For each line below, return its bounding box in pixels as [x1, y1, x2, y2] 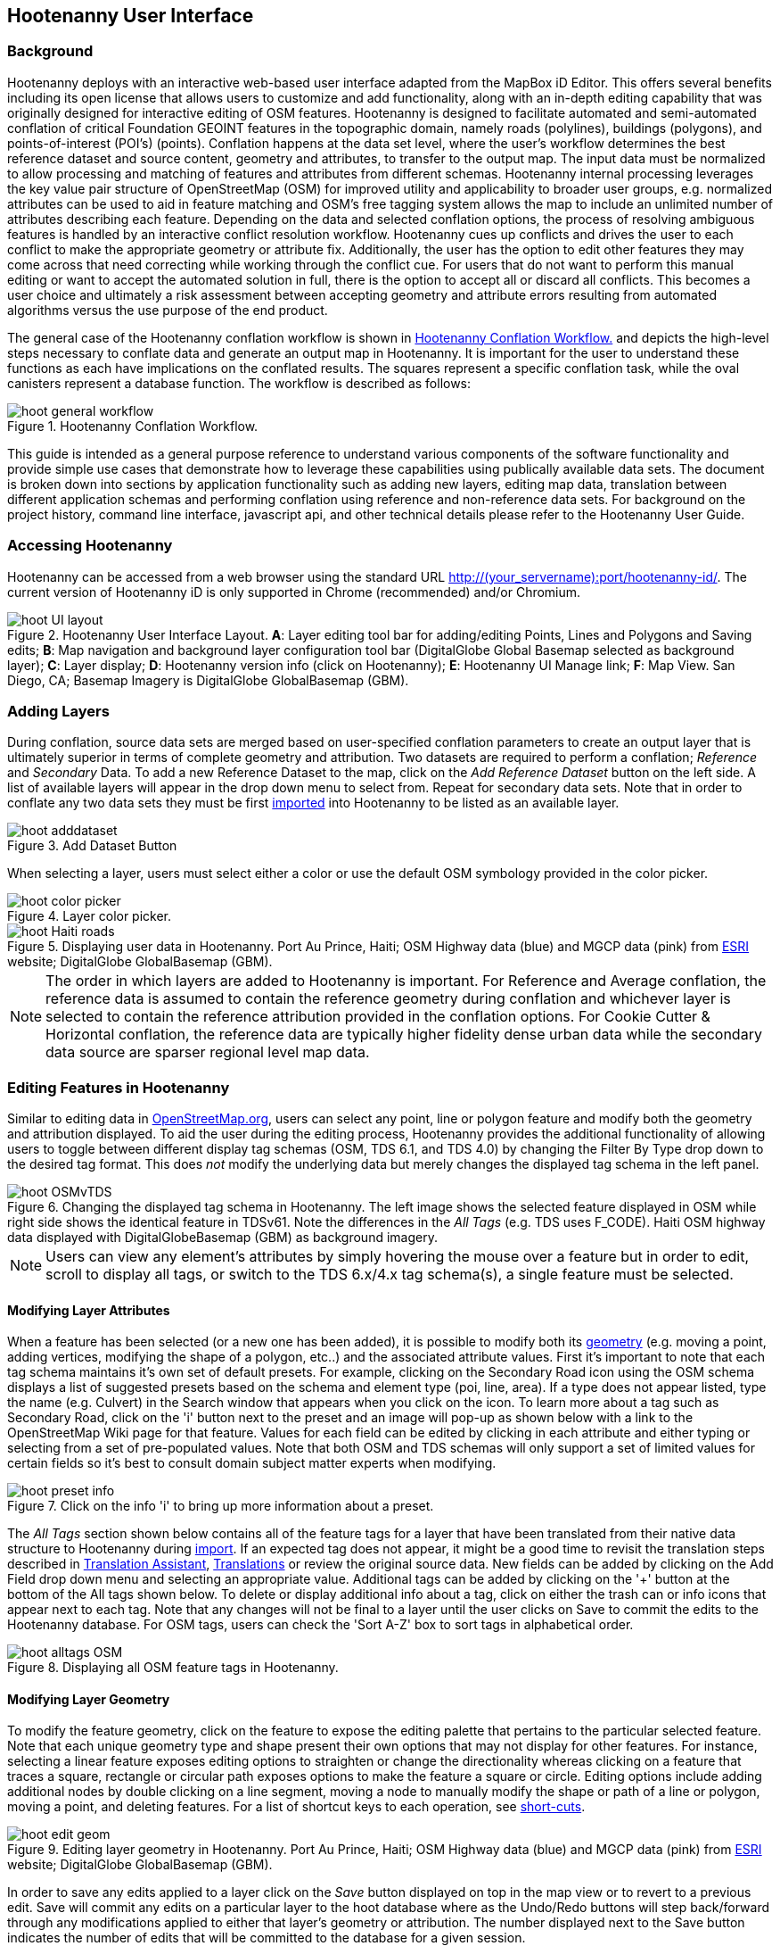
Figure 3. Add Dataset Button [7, 838, 177, 854]
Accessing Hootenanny [7, 536, 173, 555]
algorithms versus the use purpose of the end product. [7, 302, 328, 318]
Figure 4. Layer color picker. [7, 908, 172, 924]
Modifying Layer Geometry [7, 1691, 170, 1707]
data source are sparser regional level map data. [45, 1043, 370, 1062]
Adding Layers [7, 701, 110, 720]
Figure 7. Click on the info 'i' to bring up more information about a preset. [7, 1498, 434, 1514]
